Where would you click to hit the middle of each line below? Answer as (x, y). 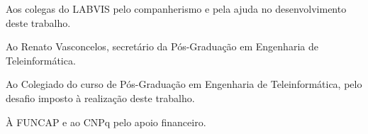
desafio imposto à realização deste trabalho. (100, 97)
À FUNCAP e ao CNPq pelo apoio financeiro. (106, 122)
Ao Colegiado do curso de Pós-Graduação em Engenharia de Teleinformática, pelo (184, 84)
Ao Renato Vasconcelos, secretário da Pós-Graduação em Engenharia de (162, 46)
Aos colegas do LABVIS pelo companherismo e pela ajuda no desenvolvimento (176, 9)
